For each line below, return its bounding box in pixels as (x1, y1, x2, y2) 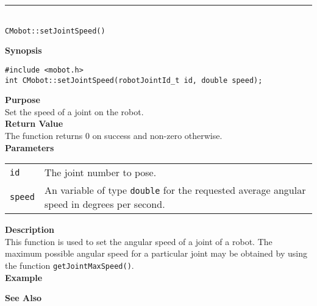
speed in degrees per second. (44, 197, 165, 212)
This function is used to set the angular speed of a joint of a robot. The (5, 235, 272, 247)
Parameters (5, 141, 54, 154)
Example (5, 271, 43, 283)
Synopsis (5, 44, 42, 57)
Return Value (5, 117, 63, 130)
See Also (5, 291, 42, 304)
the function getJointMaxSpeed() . (5, 258, 134, 271)
